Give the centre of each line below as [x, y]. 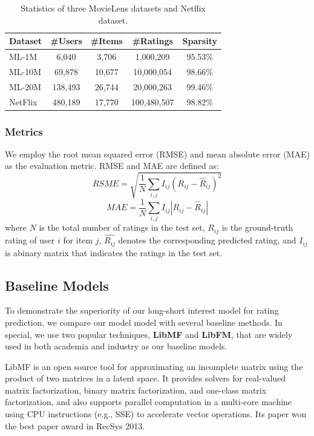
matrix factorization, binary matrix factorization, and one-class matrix [136, 390]
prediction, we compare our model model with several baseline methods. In [144, 322]
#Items [106, 41]
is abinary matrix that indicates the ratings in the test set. [114, 252]
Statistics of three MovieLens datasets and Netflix [113, 8]
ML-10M [25, 71]
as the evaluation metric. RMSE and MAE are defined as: [112, 166]
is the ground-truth [257, 227]
